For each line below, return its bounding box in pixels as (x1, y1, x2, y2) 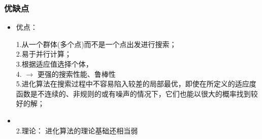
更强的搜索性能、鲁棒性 (37, 68, 116, 79)
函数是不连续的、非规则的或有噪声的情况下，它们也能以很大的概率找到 (16, 88, 251, 99)
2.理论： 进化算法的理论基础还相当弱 (16, 125, 138, 135)
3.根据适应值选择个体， (16, 59, 93, 69)
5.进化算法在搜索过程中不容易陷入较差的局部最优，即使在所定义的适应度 (16, 78, 256, 89)
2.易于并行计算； (16, 49, 72, 59)
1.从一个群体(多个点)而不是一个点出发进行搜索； (16, 38, 177, 49)
